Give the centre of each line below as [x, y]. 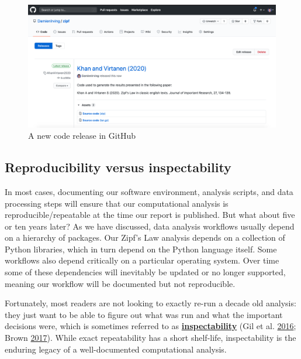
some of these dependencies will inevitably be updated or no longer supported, [145, 272]
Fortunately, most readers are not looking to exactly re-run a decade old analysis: [150, 303]
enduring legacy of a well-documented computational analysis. [116, 349]
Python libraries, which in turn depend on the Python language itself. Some [141, 249]
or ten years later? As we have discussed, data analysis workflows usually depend [150, 226]
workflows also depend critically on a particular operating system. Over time [142, 260]
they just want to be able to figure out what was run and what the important [144, 314]
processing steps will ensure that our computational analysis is [117, 203]
